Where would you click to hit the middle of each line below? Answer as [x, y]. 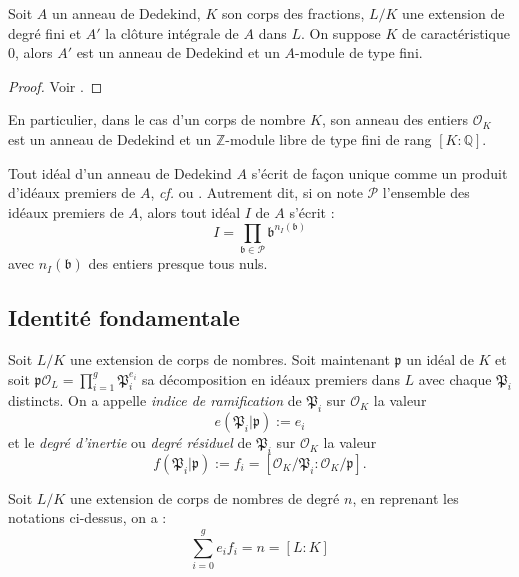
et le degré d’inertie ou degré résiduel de [130, 442]
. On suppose [340, 32]
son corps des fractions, [293, 13]
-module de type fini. [359, 52]
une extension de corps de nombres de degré [204, 497]
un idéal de [440, 358]
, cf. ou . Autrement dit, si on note [256, 192]
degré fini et [45, 32]
